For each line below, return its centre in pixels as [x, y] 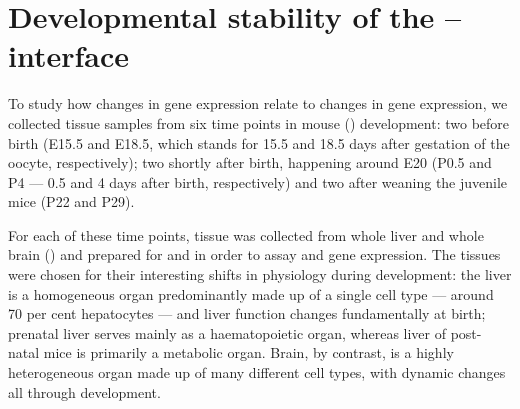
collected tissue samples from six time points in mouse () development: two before [259, 122]
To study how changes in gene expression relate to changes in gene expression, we [258, 103]
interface [69, 55]
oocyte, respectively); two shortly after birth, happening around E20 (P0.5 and [250, 162]
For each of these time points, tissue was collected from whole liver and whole [246, 234]
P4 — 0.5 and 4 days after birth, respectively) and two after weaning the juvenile [258, 181]
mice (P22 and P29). [71, 201]
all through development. [84, 391]
